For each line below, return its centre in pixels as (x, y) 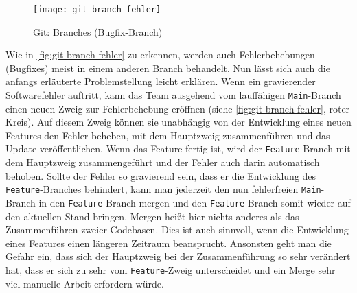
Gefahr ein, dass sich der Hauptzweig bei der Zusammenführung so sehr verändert (178, 256)
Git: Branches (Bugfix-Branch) (98, 31)
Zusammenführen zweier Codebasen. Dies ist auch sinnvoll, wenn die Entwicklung (177, 230)
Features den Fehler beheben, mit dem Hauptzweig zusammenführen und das (168, 135)
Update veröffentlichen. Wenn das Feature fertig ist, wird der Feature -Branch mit (178, 149)
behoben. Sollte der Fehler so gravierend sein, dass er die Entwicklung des (161, 175)
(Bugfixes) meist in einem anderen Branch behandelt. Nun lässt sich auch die (168, 68)
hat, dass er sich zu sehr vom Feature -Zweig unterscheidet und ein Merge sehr (171, 270)
